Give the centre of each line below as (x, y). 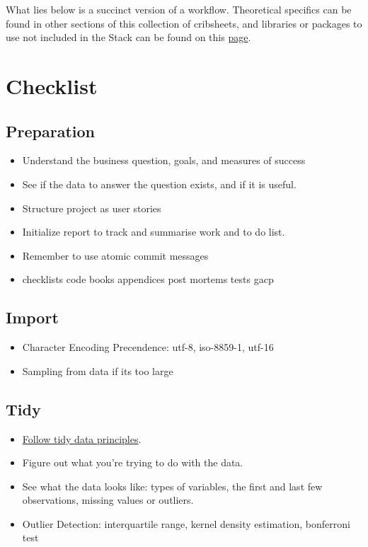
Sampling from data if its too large (98, 370)
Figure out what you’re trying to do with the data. (133, 462)
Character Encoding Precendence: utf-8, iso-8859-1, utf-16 (148, 347)
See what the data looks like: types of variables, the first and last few (172, 486)
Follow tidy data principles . (82, 438)
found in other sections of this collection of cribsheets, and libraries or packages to (184, 23)
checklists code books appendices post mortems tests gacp (148, 279)
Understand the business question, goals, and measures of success (164, 160)
